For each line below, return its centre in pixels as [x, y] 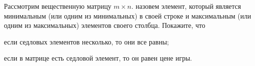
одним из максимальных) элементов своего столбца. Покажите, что [105, 25]
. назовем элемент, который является [186, 6]
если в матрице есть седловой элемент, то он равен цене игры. [98, 58]
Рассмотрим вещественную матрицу [58, 6]
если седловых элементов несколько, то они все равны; [86, 41]
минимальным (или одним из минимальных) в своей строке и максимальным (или [128, 15]
